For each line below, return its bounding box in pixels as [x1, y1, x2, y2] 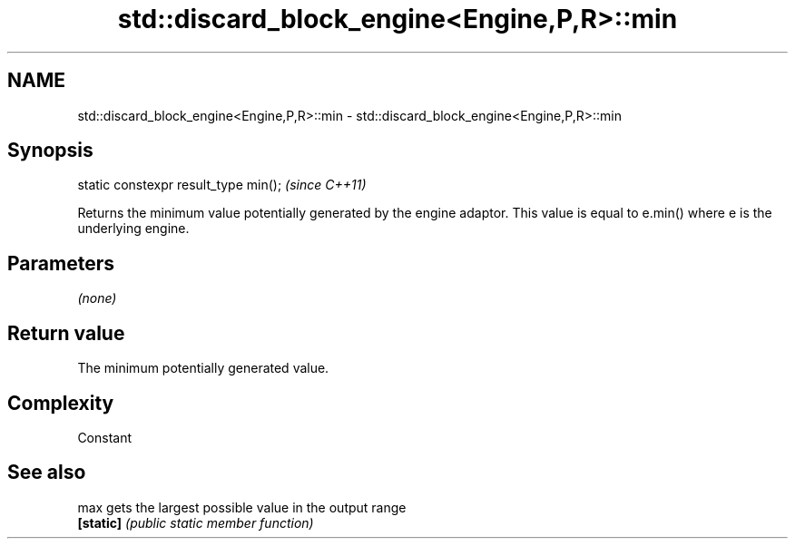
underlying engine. [77, 220, 190, 237]
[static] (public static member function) [77, 514, 314, 531]
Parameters [7, 251, 114, 275]
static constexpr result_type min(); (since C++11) [77, 177, 367, 193]
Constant [77, 429, 132, 445]
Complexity [7, 391, 114, 414]
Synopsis [7, 139, 93, 162]
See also [7, 461, 86, 484]
